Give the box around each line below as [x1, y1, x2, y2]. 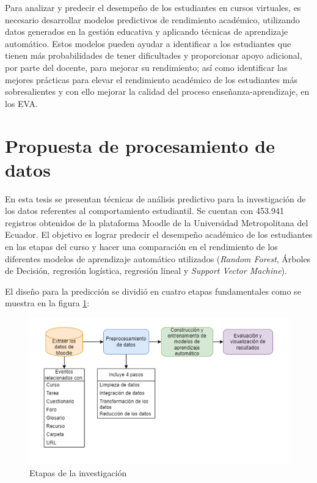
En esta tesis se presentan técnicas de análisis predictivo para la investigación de [5, 192, 306, 205]
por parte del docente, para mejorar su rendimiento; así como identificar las [5, 61, 288, 73]
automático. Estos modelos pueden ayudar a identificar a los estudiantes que [5, 37, 291, 50]
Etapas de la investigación [29, 466, 127, 479]
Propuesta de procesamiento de [5, 133, 275, 158]
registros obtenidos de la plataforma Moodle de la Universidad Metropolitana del [5, 216, 308, 229]
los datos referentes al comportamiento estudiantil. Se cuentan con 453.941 [5, 204, 284, 217]
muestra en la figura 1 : [5, 297, 90, 309]
